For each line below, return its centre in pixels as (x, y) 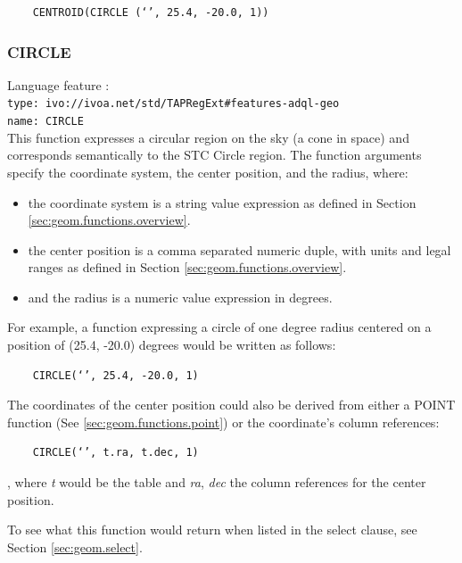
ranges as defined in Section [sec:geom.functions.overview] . (187, 267)
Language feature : (58, 84)
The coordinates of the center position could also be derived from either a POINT (231, 405)
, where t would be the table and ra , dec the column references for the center (217, 482)
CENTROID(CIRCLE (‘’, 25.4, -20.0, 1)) (151, 12)
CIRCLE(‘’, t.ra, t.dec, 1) (115, 453)
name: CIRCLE (45, 122)
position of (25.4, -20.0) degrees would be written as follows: (172, 345)
